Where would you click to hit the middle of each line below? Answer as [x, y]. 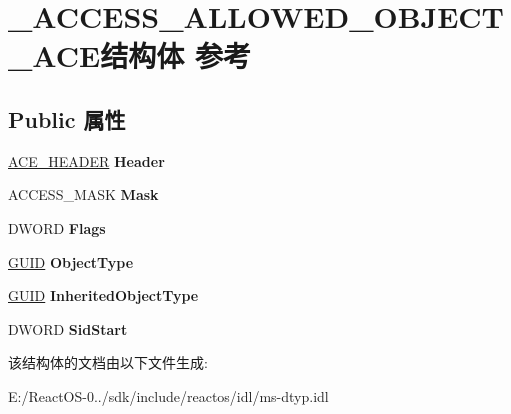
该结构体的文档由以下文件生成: [108, 362]
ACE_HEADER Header [86, 160]
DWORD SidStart [68, 328]
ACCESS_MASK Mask [83, 194]
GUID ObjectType [71, 261]
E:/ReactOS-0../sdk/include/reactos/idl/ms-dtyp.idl [168, 395]
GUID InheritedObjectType [103, 295]
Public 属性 [67, 118]
